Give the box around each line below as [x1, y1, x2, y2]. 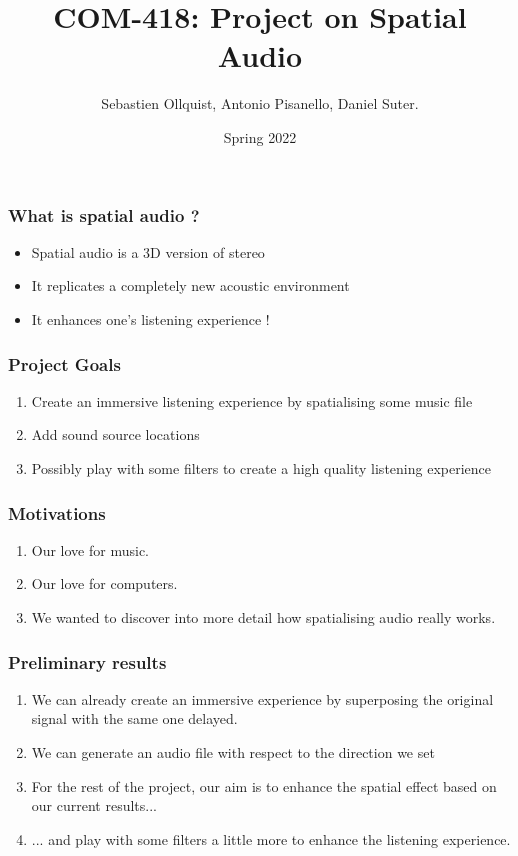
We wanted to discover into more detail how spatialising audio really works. [31, 606, 496, 627]
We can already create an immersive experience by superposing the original [31, 688, 494, 709]
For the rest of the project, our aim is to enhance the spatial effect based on [31, 775, 497, 796]
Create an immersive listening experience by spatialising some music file [31, 390, 473, 411]
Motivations [8, 500, 106, 525]
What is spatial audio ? [8, 202, 200, 227]
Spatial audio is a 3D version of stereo [31, 241, 265, 262]
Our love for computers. [31, 573, 178, 594]
